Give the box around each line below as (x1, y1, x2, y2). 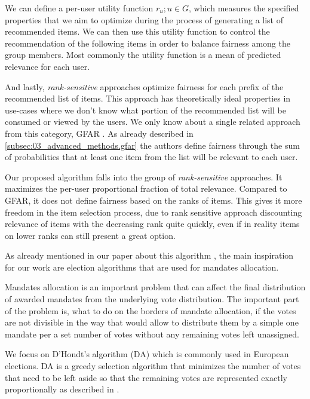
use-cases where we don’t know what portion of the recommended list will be (5, 103, 286, 116)
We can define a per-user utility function (5, 2, 154, 14)
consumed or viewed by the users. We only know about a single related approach (5, 115, 300, 128)
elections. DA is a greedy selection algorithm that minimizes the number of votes (5, 360, 301, 372)
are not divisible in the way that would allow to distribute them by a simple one (5, 316, 299, 329)
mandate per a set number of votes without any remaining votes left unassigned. (5, 327, 299, 340)
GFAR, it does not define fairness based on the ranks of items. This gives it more (5, 194, 302, 206)
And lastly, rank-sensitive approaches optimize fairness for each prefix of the (5, 80, 284, 93)
